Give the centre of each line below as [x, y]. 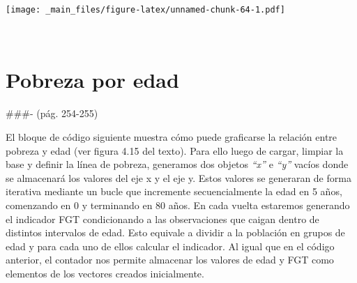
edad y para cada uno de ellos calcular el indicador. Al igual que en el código [170, 246]
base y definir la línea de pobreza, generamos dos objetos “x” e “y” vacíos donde [177, 164]
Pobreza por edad [92, 80]
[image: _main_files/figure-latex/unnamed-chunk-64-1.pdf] [145, 10]
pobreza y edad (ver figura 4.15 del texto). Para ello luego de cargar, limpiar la [175, 150]
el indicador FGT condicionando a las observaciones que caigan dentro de [162, 219]
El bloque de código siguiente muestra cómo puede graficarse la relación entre [172, 136]
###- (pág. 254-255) [52, 113]
